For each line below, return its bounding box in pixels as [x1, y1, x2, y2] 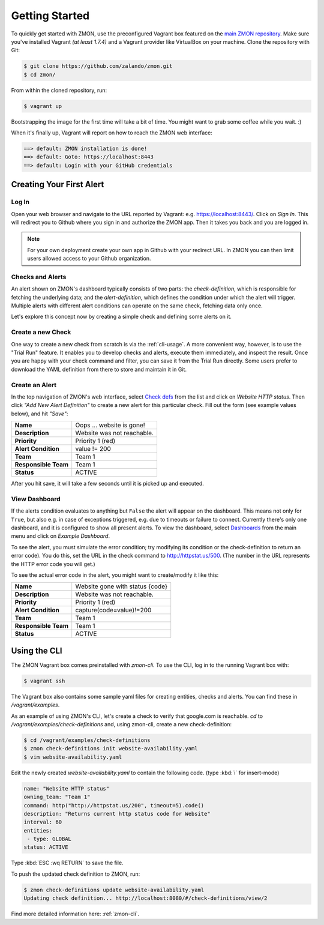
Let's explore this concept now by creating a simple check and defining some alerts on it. [11, 313, 232, 321]
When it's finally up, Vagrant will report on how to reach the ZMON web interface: [11, 129, 213, 136]
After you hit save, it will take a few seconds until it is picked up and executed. [11, 480, 204, 487]
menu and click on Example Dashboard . [11, 532, 110, 540]
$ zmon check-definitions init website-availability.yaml [23, 745, 198, 752]
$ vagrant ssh [23, 677, 65, 684]
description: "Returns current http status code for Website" [23, 810, 211, 817]
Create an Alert [11, 381, 57, 389]
